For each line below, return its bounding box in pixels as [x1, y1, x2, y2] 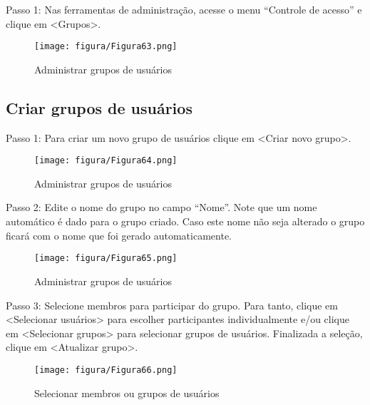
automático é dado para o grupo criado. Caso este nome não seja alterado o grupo [6, 214, 365, 229]
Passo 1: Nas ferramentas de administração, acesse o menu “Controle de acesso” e [6, 2, 362, 16]
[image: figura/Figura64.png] [34, 155, 178, 166]
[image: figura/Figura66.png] [34, 364, 178, 375]
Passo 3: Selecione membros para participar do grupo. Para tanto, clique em [6, 297, 338, 312]
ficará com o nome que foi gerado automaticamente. [6, 227, 232, 242]
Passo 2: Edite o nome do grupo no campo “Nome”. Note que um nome [6, 200, 317, 215]
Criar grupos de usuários [6, 96, 192, 118]
